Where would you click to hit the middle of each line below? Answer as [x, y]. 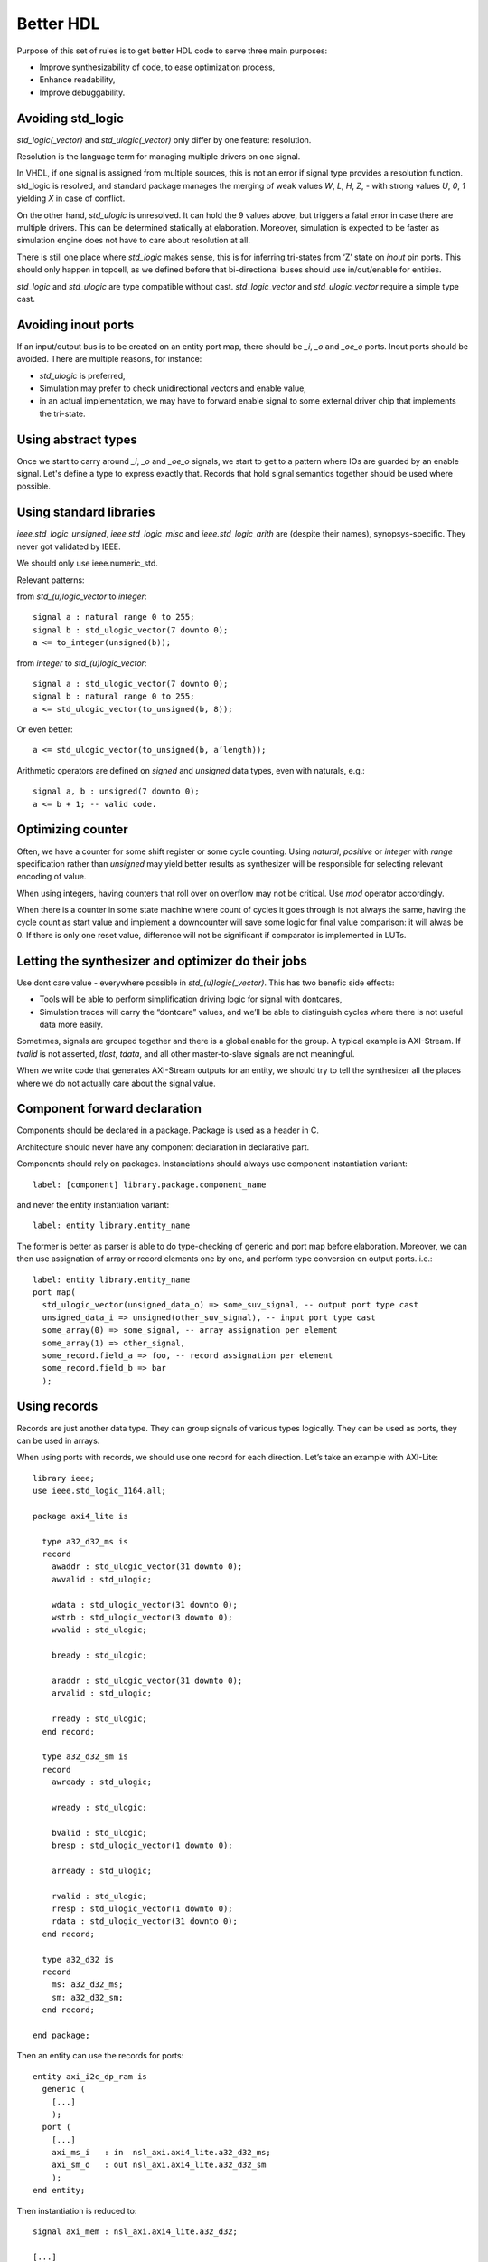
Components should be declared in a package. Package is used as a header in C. [168, 1130]
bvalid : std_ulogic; [99, 1833]
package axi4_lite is [80, 1516]
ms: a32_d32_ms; [87, 1985]
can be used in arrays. [58, 1440]
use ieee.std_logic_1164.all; [100, 1491]
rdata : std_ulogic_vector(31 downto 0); [145, 1921]
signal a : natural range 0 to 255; [114, 617]
